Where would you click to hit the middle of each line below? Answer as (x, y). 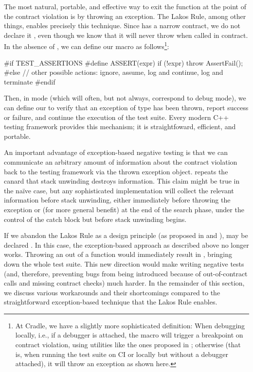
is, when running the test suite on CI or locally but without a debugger (122, 354)
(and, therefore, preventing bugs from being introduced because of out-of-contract (126, 273)
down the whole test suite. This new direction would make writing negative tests (124, 263)
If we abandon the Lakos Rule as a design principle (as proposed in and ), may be (126, 235)
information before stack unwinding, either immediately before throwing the (117, 200)
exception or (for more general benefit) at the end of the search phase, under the (124, 209)
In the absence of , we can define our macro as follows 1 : (87, 46)
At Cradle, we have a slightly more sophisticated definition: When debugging (130, 325)
